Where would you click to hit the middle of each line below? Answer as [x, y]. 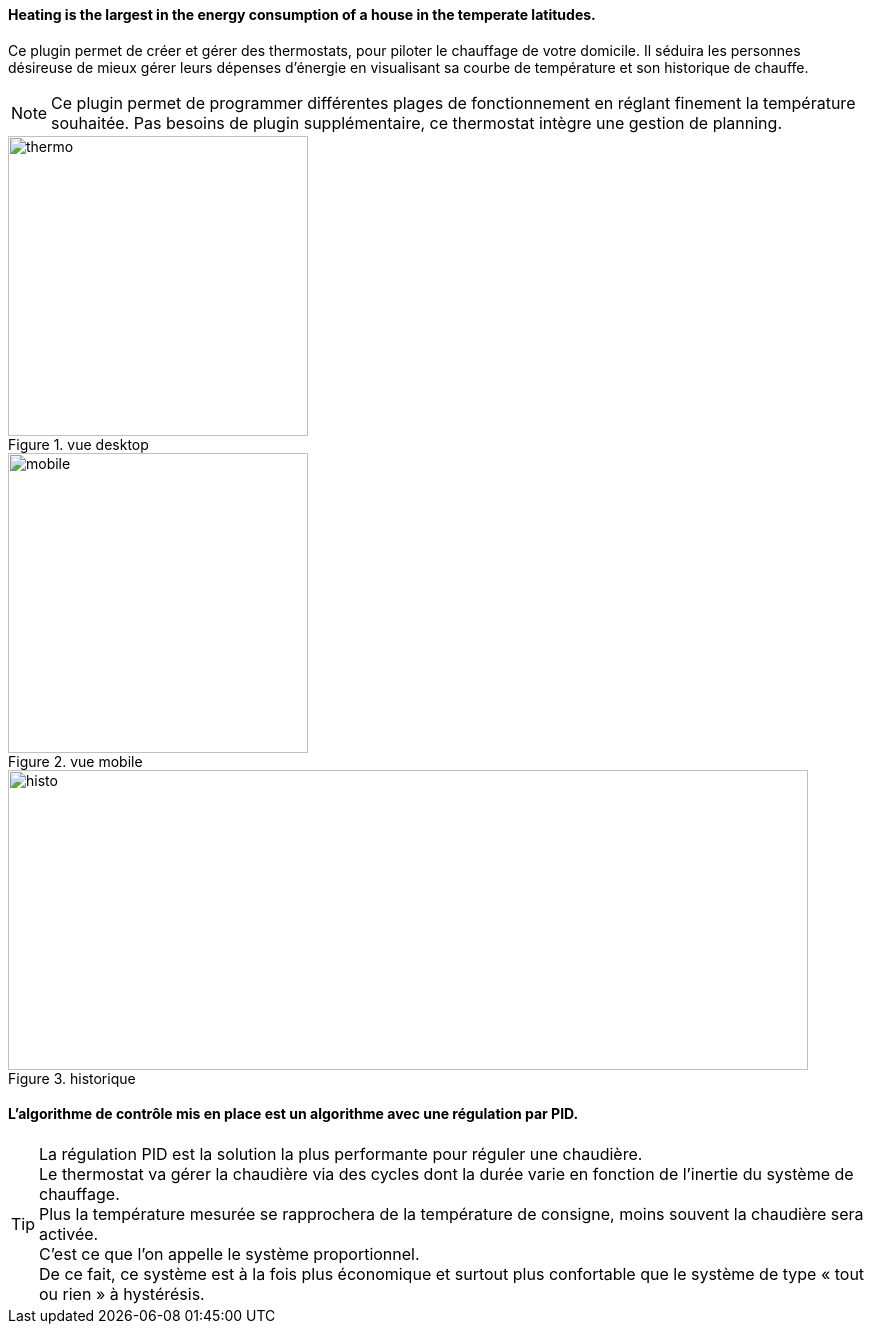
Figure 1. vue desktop [78, 444]
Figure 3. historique [72, 1078]
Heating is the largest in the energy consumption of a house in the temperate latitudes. [302, 14]
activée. [69, 1233]
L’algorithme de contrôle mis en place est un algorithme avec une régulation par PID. [293, 1114]
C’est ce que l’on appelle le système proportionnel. [229, 1253]
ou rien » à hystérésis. [122, 1293]
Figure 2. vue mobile [75, 761]
